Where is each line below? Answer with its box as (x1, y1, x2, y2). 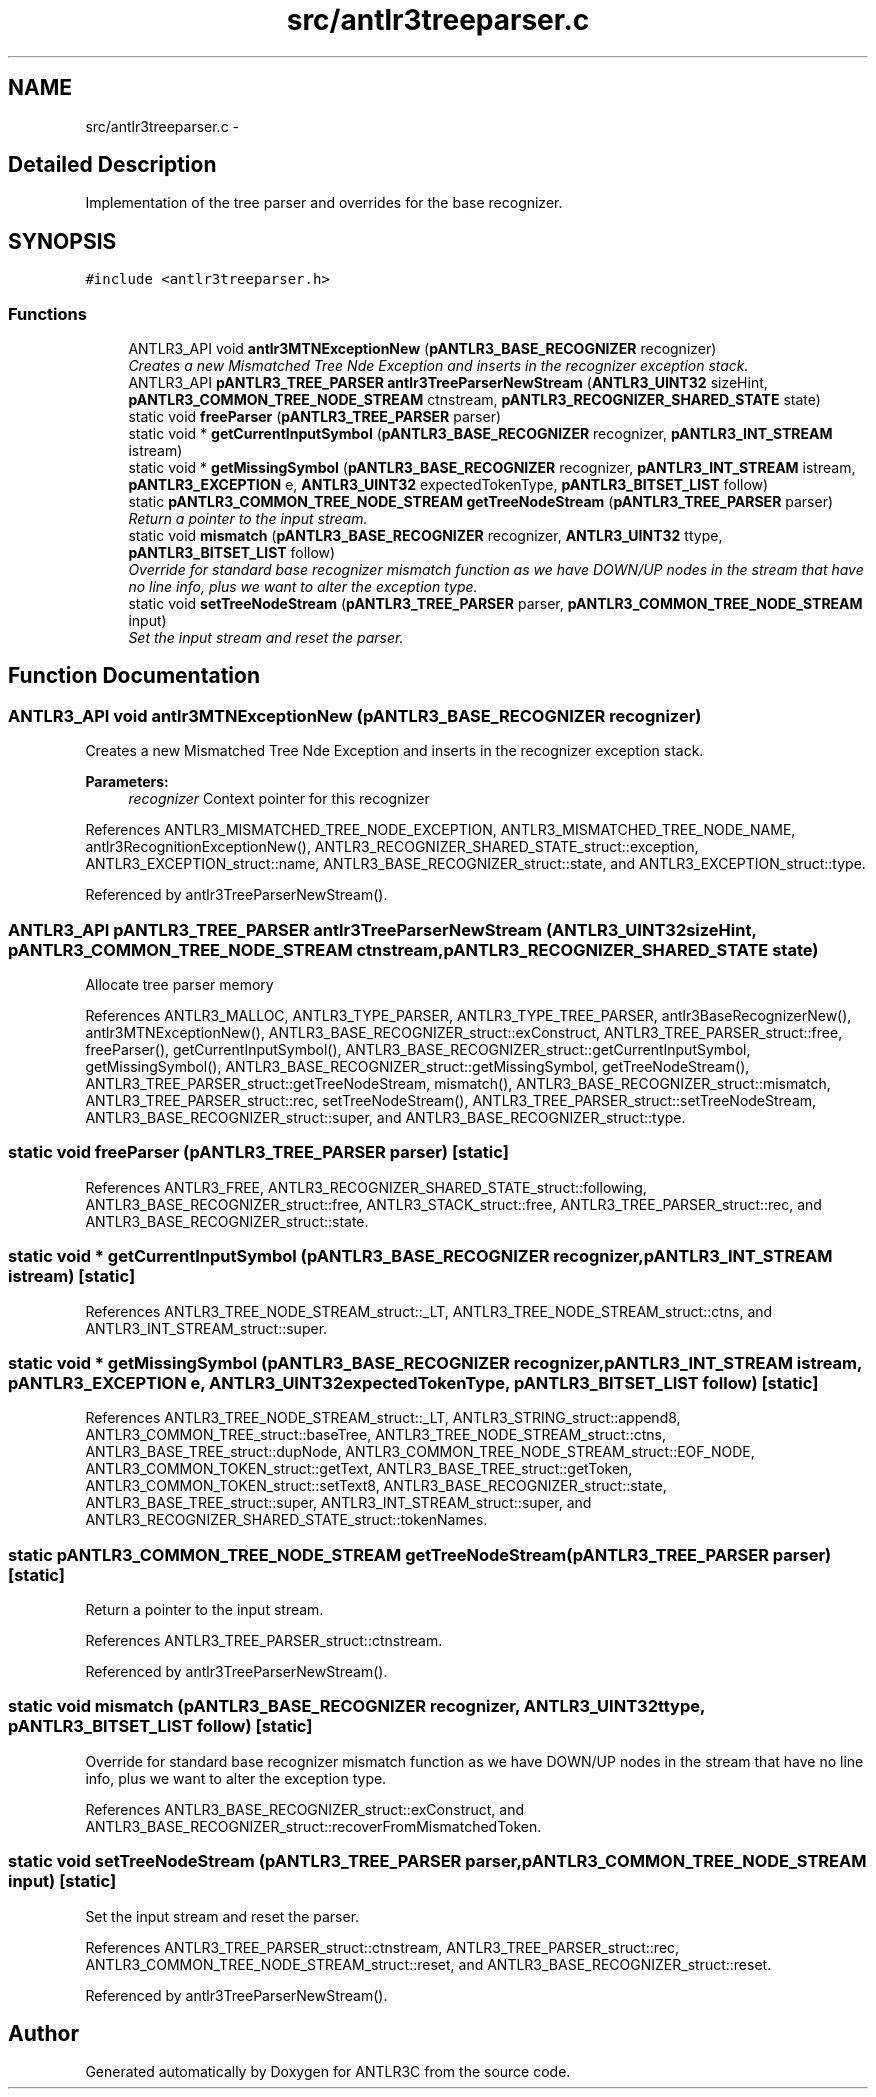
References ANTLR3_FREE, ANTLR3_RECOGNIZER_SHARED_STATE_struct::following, (85, 1178, 647, 1196)
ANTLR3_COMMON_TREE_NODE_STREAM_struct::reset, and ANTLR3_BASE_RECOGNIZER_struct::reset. (85, 1955, 772, 1973)
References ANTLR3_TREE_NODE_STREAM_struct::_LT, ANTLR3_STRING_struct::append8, (85, 1409, 681, 1427)
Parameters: (85, 773, 169, 791)
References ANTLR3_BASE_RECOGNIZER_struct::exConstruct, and (85, 1800, 525, 1818)
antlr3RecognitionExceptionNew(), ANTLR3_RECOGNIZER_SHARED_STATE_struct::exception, (85, 838, 699, 856)
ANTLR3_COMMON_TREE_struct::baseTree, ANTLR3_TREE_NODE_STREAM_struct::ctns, (85, 1426, 666, 1444)
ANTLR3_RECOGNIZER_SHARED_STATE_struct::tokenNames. (85, 1511, 488, 1529)
